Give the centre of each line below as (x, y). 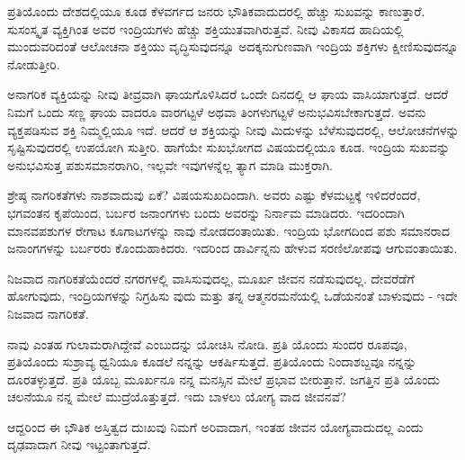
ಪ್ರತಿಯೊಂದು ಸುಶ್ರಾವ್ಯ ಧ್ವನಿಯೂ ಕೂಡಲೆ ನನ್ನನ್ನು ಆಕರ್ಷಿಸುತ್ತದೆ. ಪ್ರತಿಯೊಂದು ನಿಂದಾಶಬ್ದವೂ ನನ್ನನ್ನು (212, 361)
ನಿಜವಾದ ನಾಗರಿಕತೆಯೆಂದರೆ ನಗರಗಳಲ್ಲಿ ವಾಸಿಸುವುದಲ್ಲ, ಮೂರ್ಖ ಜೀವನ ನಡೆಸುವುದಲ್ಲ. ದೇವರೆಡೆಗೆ (211, 278)
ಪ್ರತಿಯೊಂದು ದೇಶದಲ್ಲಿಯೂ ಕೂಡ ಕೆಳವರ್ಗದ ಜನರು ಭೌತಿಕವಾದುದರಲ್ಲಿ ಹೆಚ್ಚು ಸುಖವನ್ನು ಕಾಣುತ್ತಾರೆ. (216, 11)
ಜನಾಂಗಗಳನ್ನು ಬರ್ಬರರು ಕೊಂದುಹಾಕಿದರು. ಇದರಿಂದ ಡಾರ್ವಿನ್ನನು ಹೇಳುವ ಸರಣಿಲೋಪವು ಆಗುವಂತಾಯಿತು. (232, 248)
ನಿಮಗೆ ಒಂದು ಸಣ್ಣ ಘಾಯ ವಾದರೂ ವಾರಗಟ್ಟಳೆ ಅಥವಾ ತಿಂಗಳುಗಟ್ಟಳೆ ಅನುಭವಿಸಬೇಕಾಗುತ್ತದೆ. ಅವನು (217, 111)
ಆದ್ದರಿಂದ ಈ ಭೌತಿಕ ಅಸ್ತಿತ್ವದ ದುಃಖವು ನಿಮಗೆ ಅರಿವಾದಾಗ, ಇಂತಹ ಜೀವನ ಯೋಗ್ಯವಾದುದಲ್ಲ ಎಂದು (215, 426)
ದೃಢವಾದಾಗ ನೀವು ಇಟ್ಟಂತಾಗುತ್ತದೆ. (79, 444)
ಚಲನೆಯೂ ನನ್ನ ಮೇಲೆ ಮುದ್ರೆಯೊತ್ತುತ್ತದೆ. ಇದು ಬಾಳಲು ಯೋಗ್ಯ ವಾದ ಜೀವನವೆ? (177, 397)
